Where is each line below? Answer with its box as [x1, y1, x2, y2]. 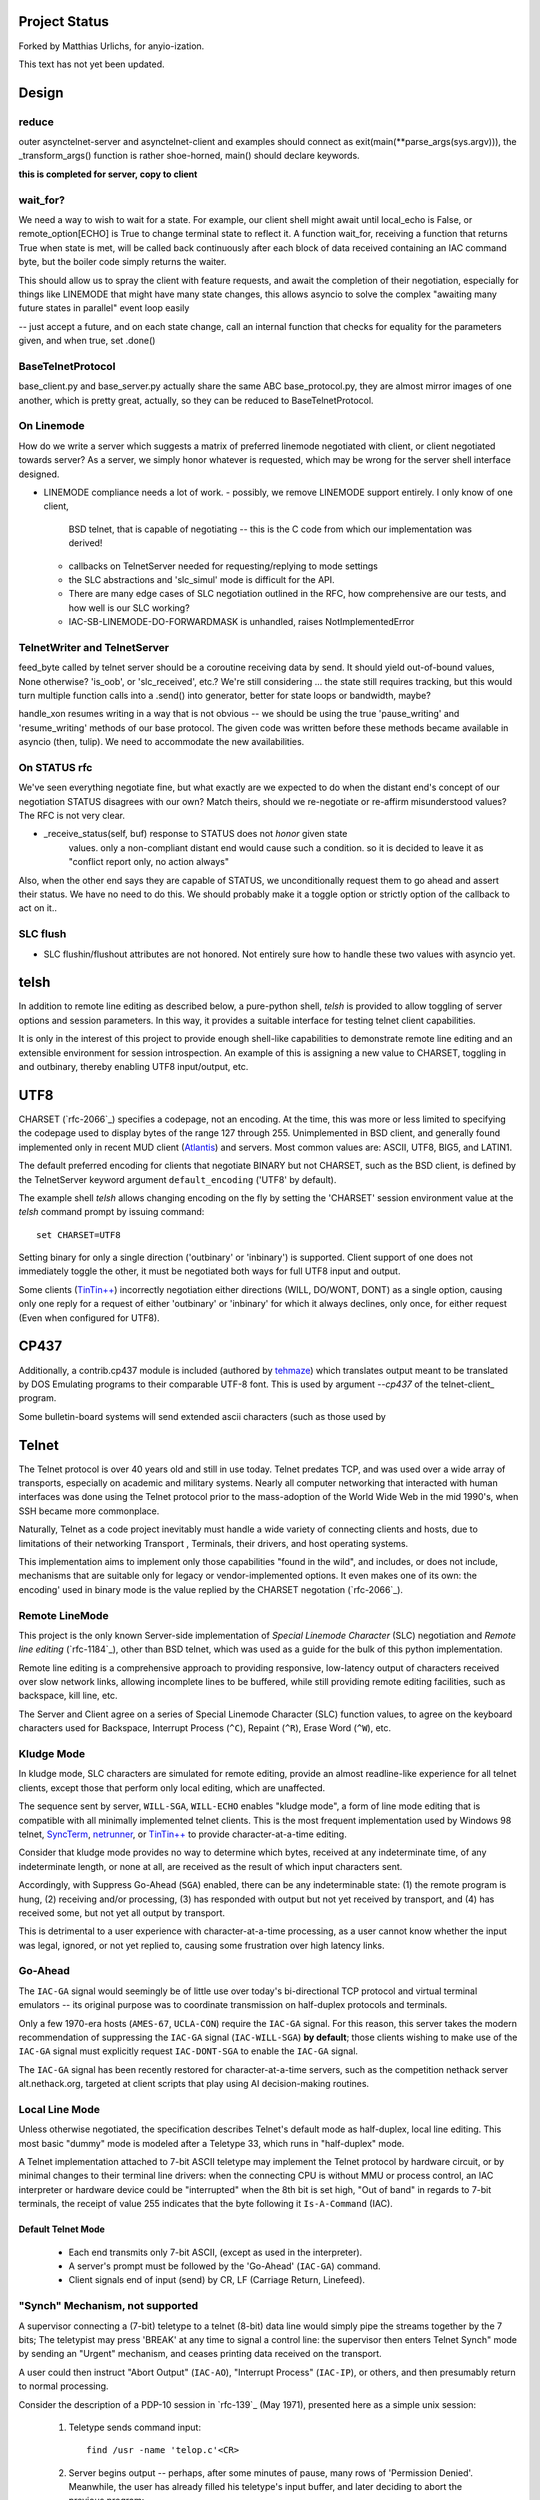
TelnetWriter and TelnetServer [18, 640, 170, 654]
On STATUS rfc [18, 760, 93, 774]
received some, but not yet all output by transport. [18, 1906, 225, 1919]
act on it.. [18, 902, 58, 914]
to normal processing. [18, 2380, 109, 2392]
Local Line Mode [18, 2102, 100, 2116]
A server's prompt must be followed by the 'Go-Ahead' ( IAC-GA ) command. [68, 2260, 381, 2272]
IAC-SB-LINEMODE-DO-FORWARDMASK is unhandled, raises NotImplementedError [68, 616, 415, 628]
